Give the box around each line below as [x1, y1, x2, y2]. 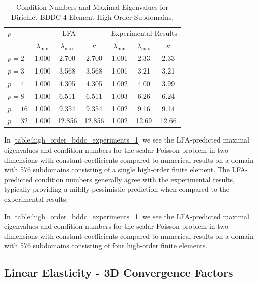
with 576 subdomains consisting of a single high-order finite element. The [4, 164, 230, 175]
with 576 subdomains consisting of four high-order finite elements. [4, 240, 208, 251]
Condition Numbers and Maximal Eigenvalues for [16, 2, 169, 12]
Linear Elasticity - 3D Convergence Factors [4, 265, 233, 280]
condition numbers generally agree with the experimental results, [35, 174, 235, 184]
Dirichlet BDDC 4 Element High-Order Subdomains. [11, 11, 174, 22]
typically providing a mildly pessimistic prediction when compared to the [4, 184, 229, 194]
